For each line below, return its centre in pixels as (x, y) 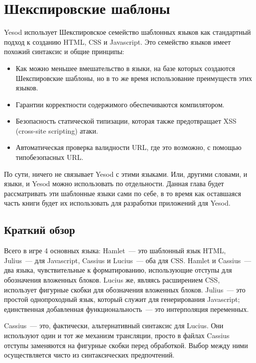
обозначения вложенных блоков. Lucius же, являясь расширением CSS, (112, 280)
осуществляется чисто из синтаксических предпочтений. (89, 355)
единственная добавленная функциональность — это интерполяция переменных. (127, 309)
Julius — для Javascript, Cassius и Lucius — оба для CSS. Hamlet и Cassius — (128, 260)
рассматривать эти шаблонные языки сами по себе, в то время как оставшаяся (123, 193)
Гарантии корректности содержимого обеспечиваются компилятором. (120, 104)
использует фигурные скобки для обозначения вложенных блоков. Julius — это (125, 289)
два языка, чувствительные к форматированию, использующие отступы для (118, 270)
